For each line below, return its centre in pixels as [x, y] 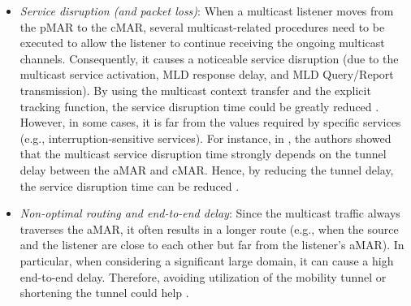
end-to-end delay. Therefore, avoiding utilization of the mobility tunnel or [203, 276]
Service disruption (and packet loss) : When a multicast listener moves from [207, 11]
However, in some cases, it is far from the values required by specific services [210, 122]
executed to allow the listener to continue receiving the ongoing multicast [202, 43]
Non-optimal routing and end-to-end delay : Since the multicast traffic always [210, 213]
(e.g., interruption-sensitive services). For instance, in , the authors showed [205, 138]
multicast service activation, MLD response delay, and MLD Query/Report [207, 74]
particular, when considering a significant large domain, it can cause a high [207, 260]
